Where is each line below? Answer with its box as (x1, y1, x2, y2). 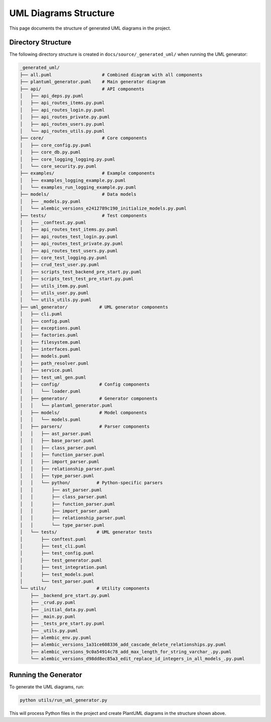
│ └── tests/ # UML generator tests (20, 529, 153, 535)
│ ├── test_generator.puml (20, 557, 102, 563)
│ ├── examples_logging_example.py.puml (20, 177, 126, 183)
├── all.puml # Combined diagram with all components (20, 72, 203, 77)
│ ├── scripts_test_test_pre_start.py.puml (20, 276, 134, 282)
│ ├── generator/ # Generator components (20, 395, 158, 401)
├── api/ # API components (20, 86, 145, 92)
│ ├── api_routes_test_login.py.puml (20, 234, 118, 239)
